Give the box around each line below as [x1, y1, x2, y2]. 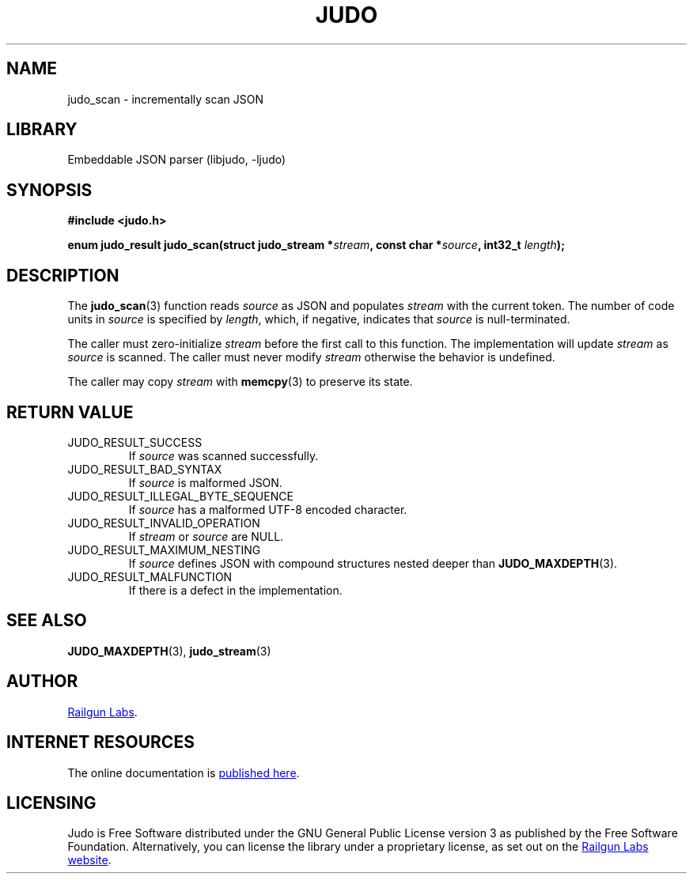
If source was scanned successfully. [128, 448, 319, 463]
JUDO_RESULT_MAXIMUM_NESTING [67, 542, 261, 557]
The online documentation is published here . [67, 765, 300, 780]
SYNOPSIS [6, 179, 93, 200]
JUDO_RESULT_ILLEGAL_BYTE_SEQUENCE [67, 489, 293, 503]
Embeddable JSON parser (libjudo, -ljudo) [67, 153, 286, 167]
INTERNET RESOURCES [6, 732, 195, 753]
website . [67, 853, 112, 867]
